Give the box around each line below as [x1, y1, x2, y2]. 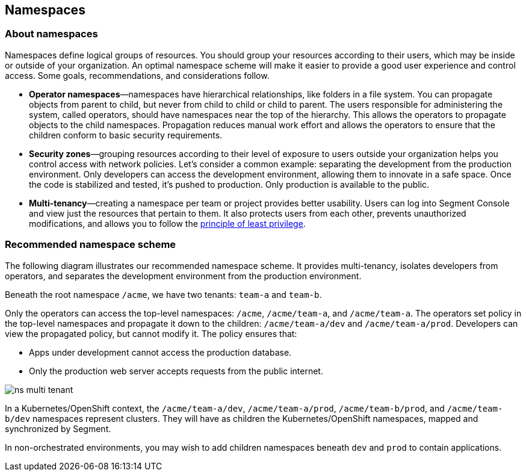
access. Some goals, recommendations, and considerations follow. [5, 70, 270, 81]
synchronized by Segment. [5, 423, 111, 434]
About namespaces [5, 28, 98, 40]
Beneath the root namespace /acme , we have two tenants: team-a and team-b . [5, 289, 322, 300]
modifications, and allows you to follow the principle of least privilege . [29, 218, 306, 229]
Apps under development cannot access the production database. [29, 347, 292, 357]
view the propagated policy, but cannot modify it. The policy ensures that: [5, 328, 297, 339]
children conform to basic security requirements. [29, 129, 223, 140]
